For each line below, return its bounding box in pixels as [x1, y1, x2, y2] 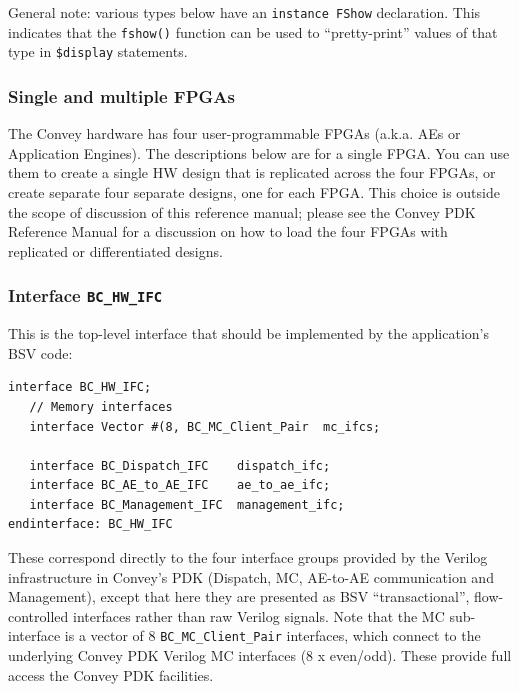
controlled [8, 605, 69, 626]
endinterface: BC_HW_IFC [8, 517, 173, 532]
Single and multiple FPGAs [8, 83, 236, 108]
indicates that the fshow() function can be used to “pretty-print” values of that [8, 21, 498, 42]
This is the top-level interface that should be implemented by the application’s [8, 323, 490, 344]
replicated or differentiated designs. [8, 240, 223, 261]
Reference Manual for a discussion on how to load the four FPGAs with [8, 221, 448, 242]
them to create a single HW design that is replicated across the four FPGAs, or [8, 162, 496, 183]
